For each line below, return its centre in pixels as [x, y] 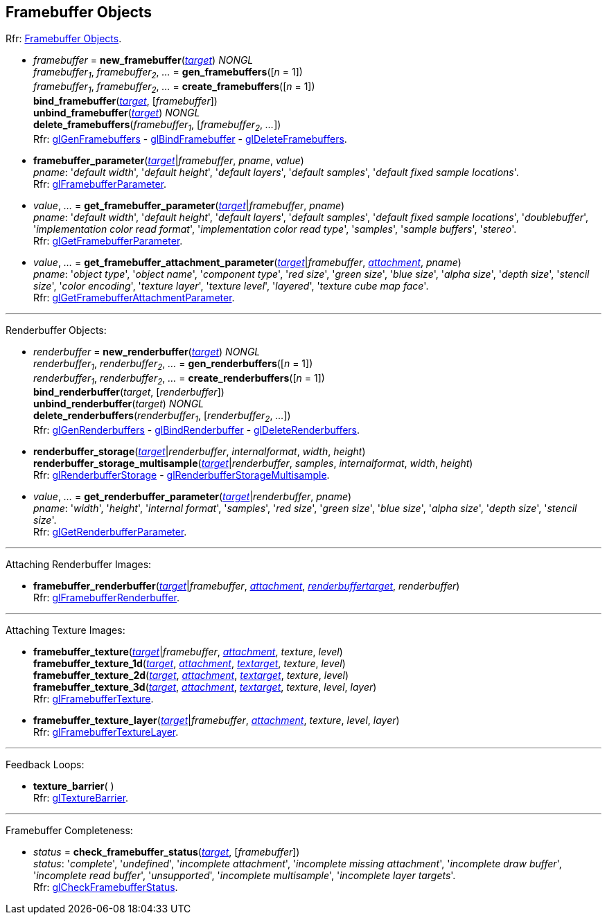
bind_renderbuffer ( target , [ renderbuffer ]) [129, 392]
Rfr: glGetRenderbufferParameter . [110, 532]
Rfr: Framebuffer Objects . [64, 39]
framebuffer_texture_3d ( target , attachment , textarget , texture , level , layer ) [205, 687]
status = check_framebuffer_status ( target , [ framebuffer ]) [167, 852]
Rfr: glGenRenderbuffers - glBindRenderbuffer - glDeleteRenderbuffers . [197, 430]
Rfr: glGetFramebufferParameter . [108, 240]
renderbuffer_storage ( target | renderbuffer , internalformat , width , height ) [200, 452]
